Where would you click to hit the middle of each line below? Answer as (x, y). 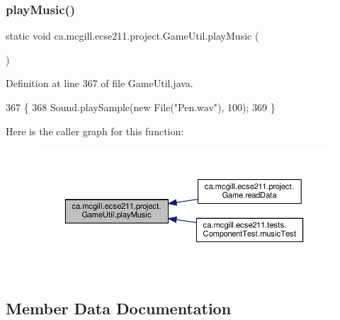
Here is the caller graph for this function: (95, 131)
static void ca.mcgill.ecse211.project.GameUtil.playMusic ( (132, 36)
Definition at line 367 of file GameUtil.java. (100, 83)
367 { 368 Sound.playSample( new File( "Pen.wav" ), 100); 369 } (141, 107)
